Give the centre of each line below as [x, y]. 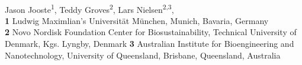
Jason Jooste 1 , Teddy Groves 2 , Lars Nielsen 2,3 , [89, 8]
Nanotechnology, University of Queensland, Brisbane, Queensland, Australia [143, 55]
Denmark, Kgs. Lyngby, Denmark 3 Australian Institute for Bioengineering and [150, 44]
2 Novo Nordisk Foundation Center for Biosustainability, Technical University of [151, 32]
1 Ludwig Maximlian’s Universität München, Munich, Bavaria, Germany [137, 20]
